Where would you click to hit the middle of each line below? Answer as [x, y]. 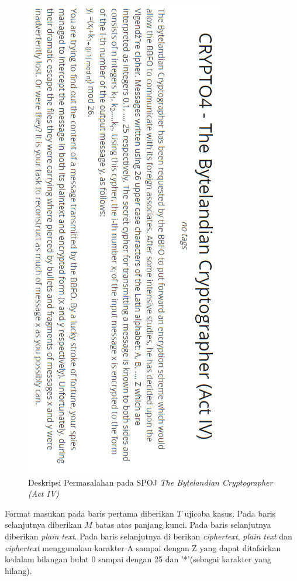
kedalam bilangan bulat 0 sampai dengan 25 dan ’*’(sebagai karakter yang [138, 559]
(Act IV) [44, 494]
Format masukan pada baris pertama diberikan [89, 513]
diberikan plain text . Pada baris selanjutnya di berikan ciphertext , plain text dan [148, 536]
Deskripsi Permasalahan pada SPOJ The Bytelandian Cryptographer [151, 482]
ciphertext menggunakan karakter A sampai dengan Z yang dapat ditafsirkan [143, 547]
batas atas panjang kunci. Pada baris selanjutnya [183, 525]
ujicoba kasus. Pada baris [230, 513]
